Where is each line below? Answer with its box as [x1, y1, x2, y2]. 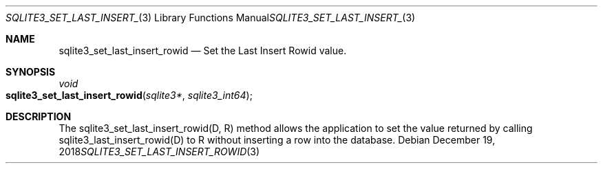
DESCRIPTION [6, 111, 72, 122]
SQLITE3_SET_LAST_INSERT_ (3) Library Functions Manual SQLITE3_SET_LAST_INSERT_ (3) [6, 12, 416, 23]
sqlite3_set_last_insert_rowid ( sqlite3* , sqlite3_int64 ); [6, 89, 253, 101]
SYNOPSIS [6, 66, 56, 78]
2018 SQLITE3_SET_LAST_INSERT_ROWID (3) [59, 146, 260, 157]
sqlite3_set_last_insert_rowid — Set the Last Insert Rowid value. [59, 45, 347, 56]
